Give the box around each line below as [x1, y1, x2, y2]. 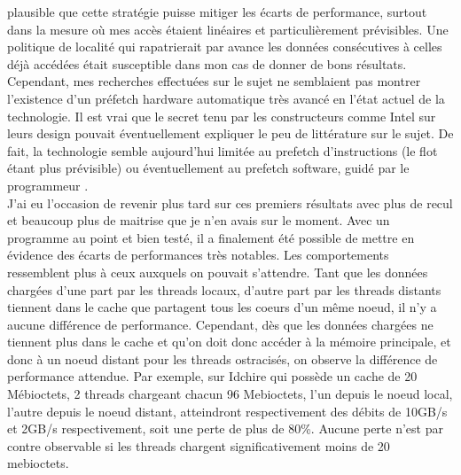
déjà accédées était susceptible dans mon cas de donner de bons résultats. [7, 54, 407, 73]
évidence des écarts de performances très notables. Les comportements [7, 245, 389, 264]
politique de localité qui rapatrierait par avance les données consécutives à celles [7, 37, 442, 56]
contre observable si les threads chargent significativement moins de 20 [7, 436, 390, 455]
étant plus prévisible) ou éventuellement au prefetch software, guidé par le [7, 159, 410, 177]
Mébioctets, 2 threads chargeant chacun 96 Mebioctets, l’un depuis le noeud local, [7, 385, 453, 403]
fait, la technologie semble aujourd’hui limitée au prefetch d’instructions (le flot [7, 141, 438, 160]
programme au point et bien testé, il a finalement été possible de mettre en [7, 228, 415, 246]
